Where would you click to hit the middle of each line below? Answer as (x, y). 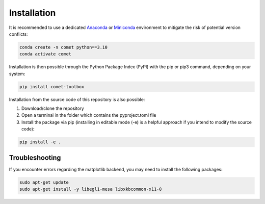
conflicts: (18, 34)
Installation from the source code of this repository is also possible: (77, 99)
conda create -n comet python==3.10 (64, 47)
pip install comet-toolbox (52, 87)
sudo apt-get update (44, 182)
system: (17, 74)
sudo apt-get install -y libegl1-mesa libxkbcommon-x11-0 (91, 189)
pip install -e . (40, 142)
